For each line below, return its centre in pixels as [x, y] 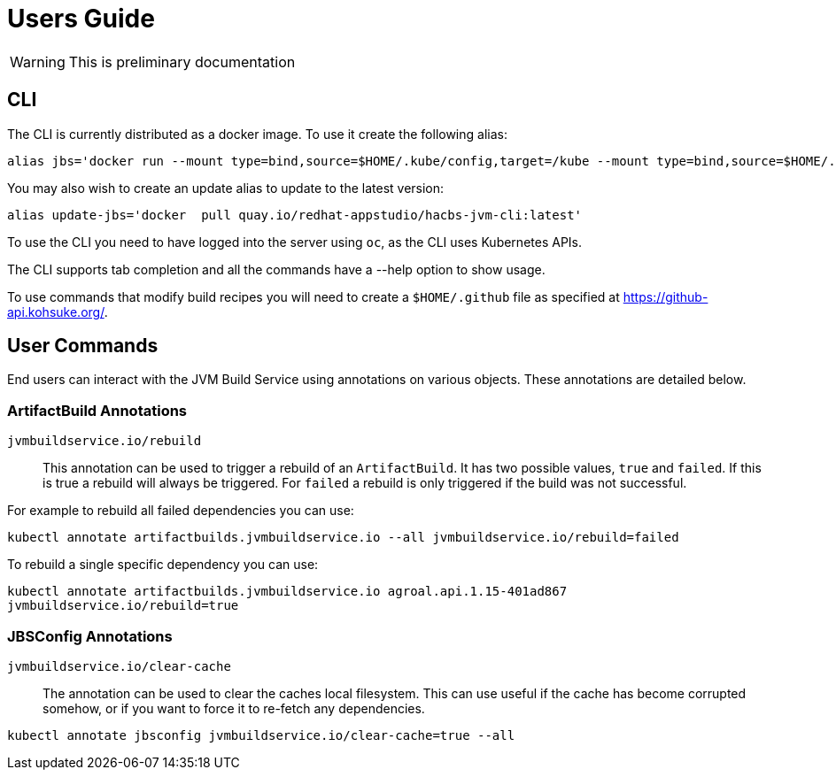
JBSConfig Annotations [90, 636]
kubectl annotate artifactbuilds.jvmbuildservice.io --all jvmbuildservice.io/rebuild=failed [343, 538]
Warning [38, 62]
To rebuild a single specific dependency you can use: [163, 565]
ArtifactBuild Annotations [97, 410]
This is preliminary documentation [182, 62]
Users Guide [81, 19]
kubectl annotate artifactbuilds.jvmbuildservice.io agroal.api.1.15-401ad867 [287, 592]
